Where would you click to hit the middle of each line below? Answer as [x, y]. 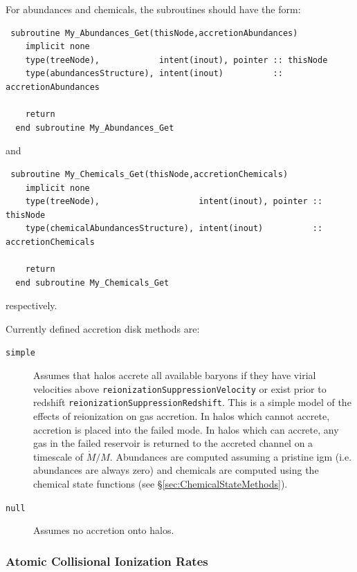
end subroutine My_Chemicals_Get [92, 283]
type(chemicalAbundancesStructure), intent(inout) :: [174, 229]
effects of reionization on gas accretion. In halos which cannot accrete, [182, 416]
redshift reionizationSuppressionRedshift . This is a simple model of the [192, 402]
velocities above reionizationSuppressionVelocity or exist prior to [180, 388]
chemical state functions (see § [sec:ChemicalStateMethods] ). [161, 483]
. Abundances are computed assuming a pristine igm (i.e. [231, 456]
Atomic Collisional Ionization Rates [107, 561]
